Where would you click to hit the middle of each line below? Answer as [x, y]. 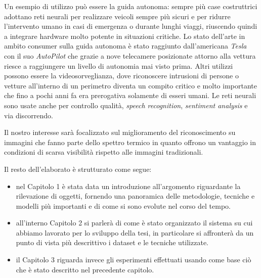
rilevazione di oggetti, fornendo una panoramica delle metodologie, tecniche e [135, 196]
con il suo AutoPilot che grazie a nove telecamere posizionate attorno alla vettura [130, 55]
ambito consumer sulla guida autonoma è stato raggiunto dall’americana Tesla [125, 46]
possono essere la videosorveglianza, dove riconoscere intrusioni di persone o [121, 76]
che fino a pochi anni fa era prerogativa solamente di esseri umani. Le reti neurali [130, 95]
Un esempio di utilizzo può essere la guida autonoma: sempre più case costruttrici [131, 6]
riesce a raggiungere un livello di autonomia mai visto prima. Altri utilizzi [119, 65]
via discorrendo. [29, 115]
